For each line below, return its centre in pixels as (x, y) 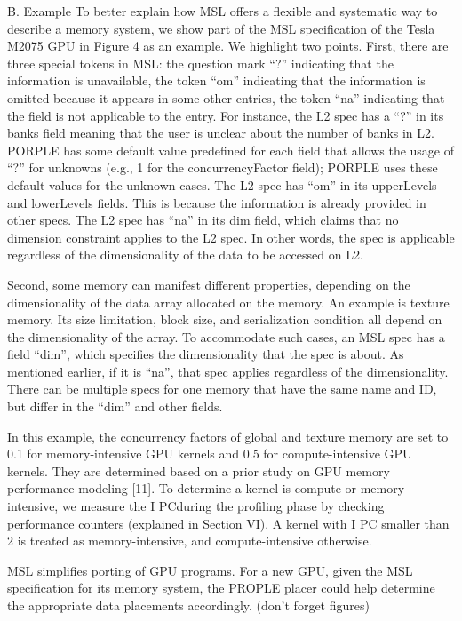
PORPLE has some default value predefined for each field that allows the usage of (231, 150)
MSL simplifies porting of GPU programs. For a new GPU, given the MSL (210, 570)
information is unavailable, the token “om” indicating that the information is (216, 80)
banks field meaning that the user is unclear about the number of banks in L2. (221, 133)
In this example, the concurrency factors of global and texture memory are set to (228, 436)
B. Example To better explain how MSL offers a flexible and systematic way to (223, 11)
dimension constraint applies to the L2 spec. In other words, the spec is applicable (231, 237)
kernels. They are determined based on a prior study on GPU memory (199, 470)
